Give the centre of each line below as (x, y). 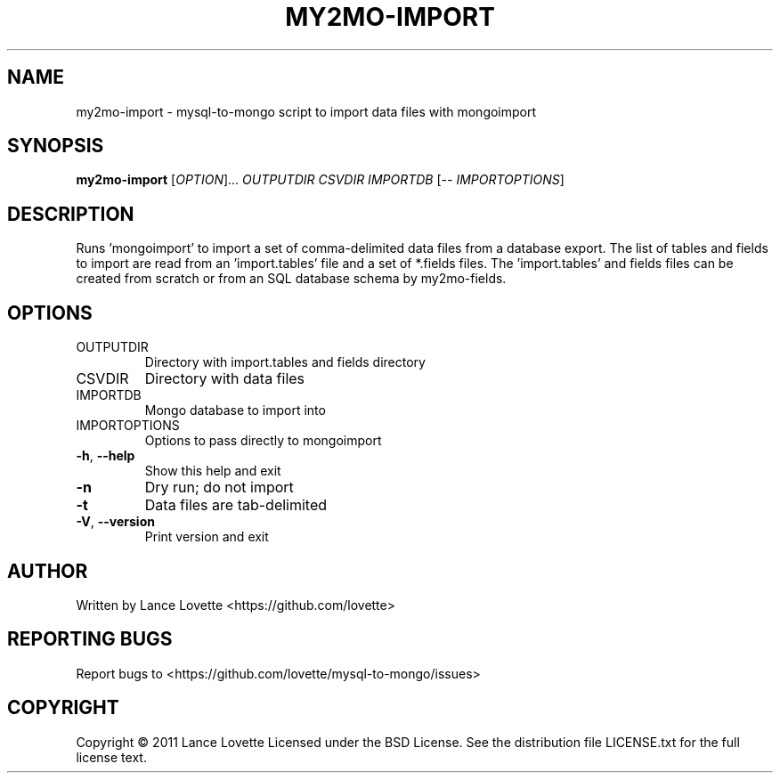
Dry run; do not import (219, 487)
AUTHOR (48, 571)
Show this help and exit (213, 471)
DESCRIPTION (71, 214)
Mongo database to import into (235, 410)
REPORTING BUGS (90, 639)
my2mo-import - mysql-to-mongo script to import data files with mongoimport (306, 111)
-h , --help (106, 456)
